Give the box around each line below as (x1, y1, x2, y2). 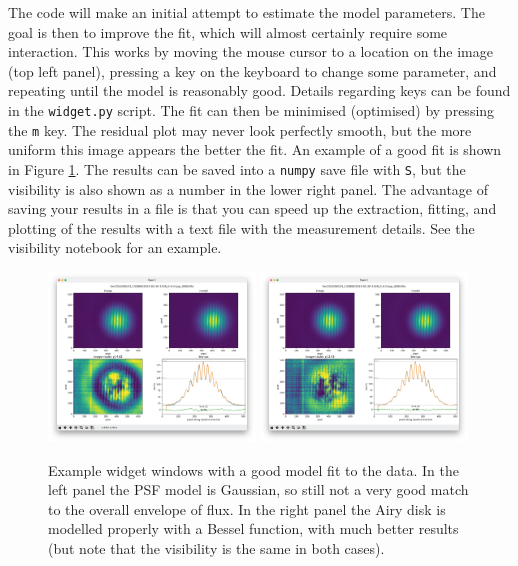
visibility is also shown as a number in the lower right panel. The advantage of (8, 178, 488, 199)
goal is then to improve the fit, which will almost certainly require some (8, 21, 448, 42)
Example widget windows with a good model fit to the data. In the (48, 459, 459, 480)
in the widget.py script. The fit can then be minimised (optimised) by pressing (8, 99, 495, 120)
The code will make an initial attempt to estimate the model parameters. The (8, 2, 485, 22)
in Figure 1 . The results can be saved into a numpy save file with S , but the (8, 158, 466, 179)
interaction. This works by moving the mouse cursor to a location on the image (8, 41, 493, 62)
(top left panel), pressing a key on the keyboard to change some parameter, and (8, 60, 497, 81)
